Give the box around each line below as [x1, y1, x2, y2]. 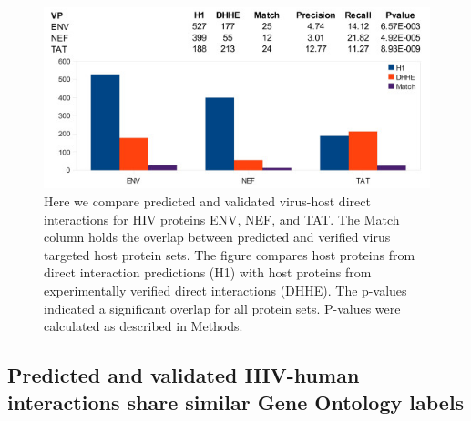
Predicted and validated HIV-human [7, 361, 360, 389]
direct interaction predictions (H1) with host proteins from [44, 263, 372, 282]
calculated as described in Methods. [44, 316, 243, 336]
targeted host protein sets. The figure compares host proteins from [44, 245, 415, 264]
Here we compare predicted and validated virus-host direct [44, 192, 371, 211]
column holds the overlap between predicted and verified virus [44, 227, 391, 246]
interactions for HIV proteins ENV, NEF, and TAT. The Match [44, 209, 400, 228]
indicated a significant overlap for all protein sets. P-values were [44, 298, 401, 317]
